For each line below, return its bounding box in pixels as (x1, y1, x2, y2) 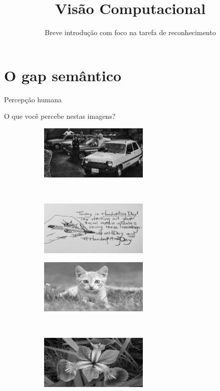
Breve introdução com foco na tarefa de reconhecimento (45, 27, 216, 38)
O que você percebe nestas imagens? (4, 111, 116, 121)
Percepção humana (4, 94, 62, 104)
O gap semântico (4, 65, 122, 85)
